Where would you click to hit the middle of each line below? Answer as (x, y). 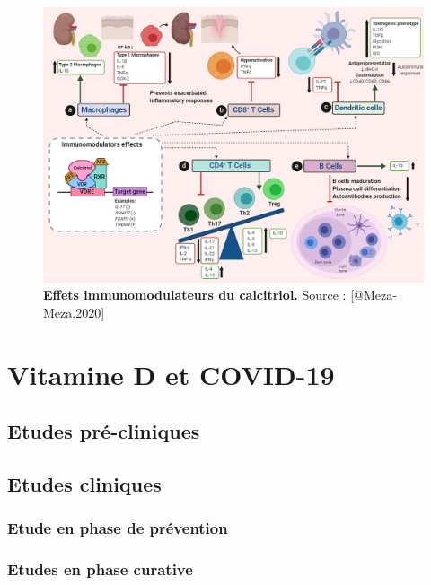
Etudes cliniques (84, 484)
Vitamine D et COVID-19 (171, 374)
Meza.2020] (74, 312)
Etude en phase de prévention (118, 528)
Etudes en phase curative (100, 569)
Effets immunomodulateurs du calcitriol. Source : (195, 295)
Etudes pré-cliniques (104, 431)
